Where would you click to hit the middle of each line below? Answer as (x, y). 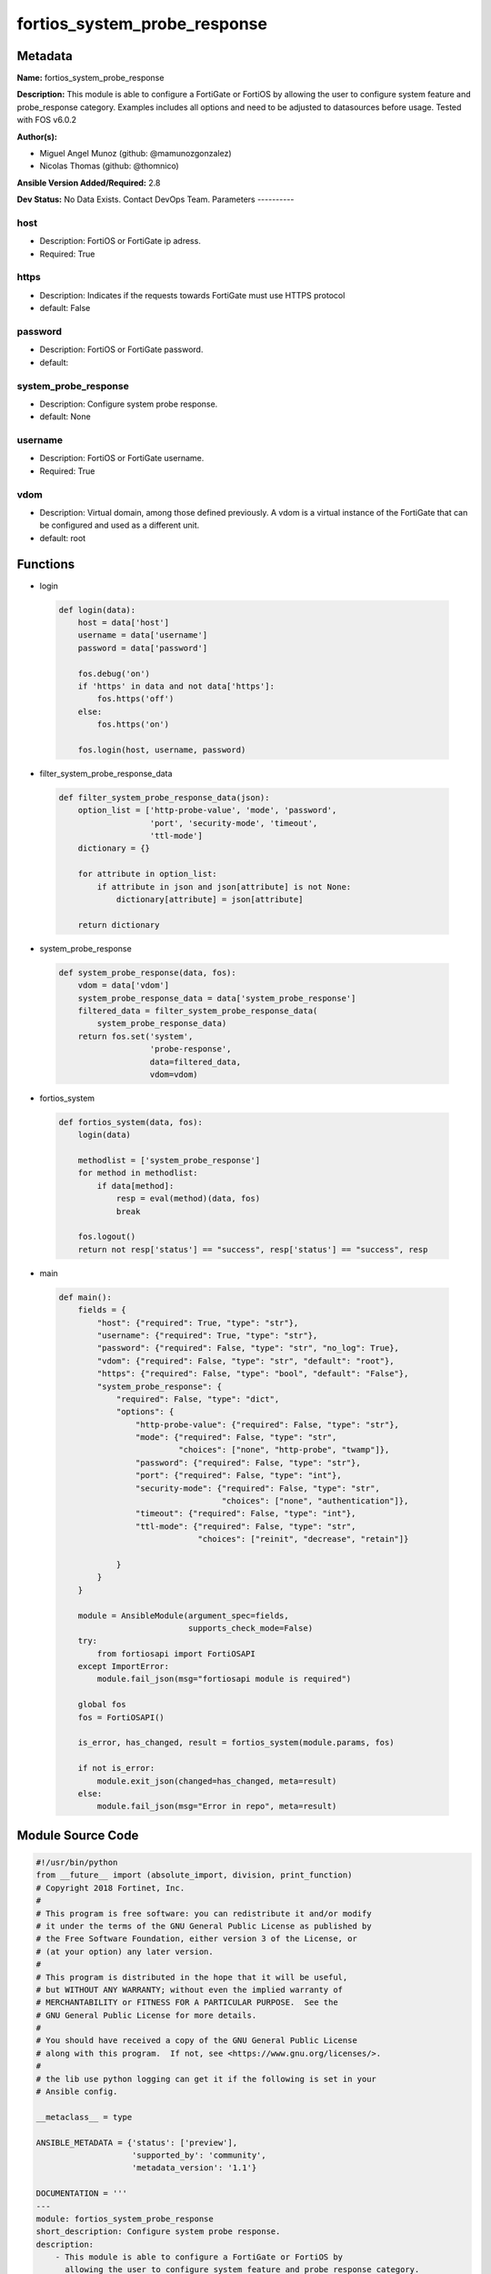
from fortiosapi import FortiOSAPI (176, 1654)
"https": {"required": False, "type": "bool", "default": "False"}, (253, 1374)
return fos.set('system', (135, 1036)
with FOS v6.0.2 (47, 120)
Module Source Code (78, 1835)
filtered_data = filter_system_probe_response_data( (198, 1011)
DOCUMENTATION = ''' (81, 2194)
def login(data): (97, 610)
